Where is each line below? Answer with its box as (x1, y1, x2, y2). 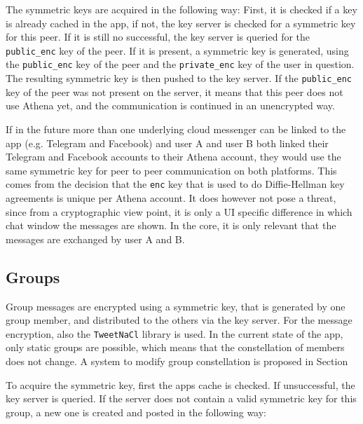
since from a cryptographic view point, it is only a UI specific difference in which (6, 204, 352, 219)
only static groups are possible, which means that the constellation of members (6, 340, 345, 355)
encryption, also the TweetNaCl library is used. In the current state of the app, (6, 326, 343, 341)
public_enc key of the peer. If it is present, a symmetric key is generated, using (6, 43, 349, 57)
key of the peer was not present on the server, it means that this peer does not (6, 84, 343, 99)
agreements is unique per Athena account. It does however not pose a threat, (6, 190, 336, 205)
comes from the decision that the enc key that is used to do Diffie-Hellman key (6, 177, 345, 191)
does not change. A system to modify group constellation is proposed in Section (6, 353, 348, 368)
